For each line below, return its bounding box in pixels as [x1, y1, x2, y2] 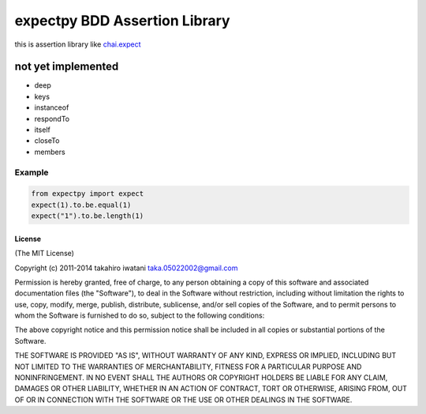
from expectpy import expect [31, 190, 144, 198]
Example [14, 167, 49, 178]
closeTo [34, 136, 60, 145]
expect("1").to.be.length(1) [31, 212, 144, 220]
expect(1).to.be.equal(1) [31, 200, 132, 209]
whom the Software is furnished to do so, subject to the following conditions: [14, 310, 265, 320]
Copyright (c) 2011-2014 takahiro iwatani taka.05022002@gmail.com [14, 263, 238, 273]
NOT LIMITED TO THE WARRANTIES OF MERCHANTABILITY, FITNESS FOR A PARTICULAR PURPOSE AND [14, 362, 362, 371]
